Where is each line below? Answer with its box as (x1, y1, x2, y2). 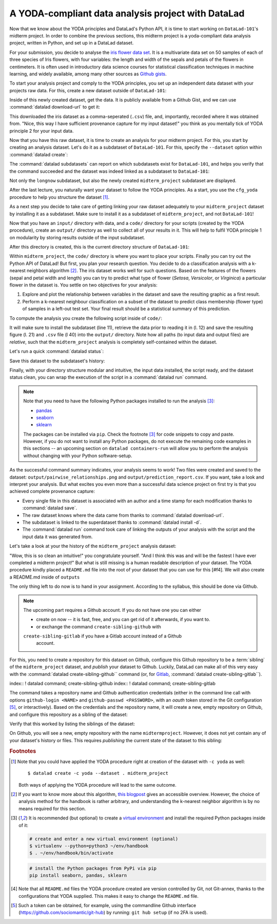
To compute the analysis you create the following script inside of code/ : (9, 315, 163, 321)
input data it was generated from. (22, 533, 93, 540)
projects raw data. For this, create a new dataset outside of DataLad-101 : (9, 87, 167, 93)
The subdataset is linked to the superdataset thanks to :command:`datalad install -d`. (22, 519, 202, 525)
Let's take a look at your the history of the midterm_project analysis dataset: (9, 543, 176, 549)
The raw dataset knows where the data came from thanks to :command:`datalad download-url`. (22, 512, 224, 518)
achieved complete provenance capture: (9, 488, 95, 495)
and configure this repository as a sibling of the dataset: (9, 711, 128, 717)
